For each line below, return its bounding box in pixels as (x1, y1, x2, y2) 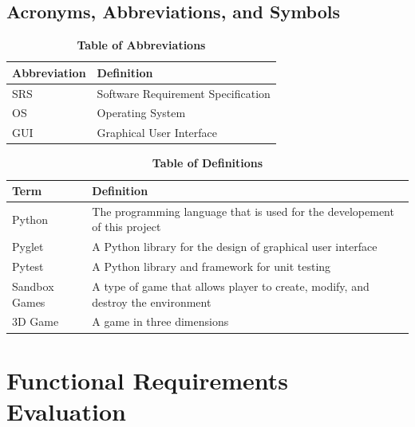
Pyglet (12, 238, 44, 255)
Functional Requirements (6, 363, 288, 396)
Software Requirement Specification (97, 84, 271, 101)
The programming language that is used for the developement (92, 202, 394, 219)
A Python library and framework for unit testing (92, 258, 331, 275)
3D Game (12, 313, 59, 330)
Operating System (97, 104, 186, 121)
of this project (92, 218, 161, 235)
